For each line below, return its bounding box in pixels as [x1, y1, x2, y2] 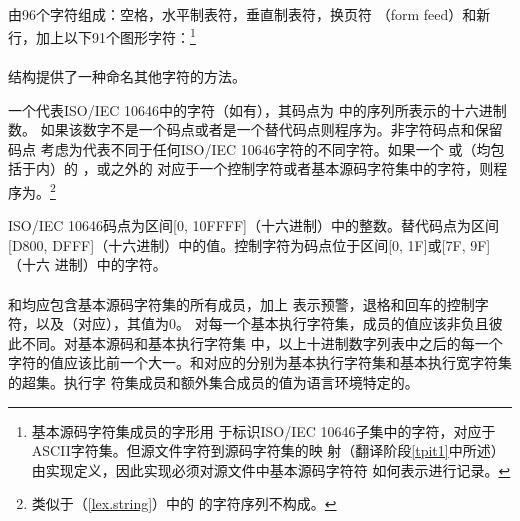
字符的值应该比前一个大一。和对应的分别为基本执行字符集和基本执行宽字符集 [8, 352, 512, 373]
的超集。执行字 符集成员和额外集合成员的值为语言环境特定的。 [8, 372, 419, 392]
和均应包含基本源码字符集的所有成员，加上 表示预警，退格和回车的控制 [8, 293, 475, 314]
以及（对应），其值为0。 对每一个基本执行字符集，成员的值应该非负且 [35, 313, 489, 334]
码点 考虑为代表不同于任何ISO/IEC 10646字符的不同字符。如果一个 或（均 [8, 138, 491, 159]
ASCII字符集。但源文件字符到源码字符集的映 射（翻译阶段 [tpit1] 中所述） [31, 440, 505, 461]
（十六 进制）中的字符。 [8, 254, 167, 275]
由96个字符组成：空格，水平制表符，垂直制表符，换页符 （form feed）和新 [8, 3, 491, 24]
